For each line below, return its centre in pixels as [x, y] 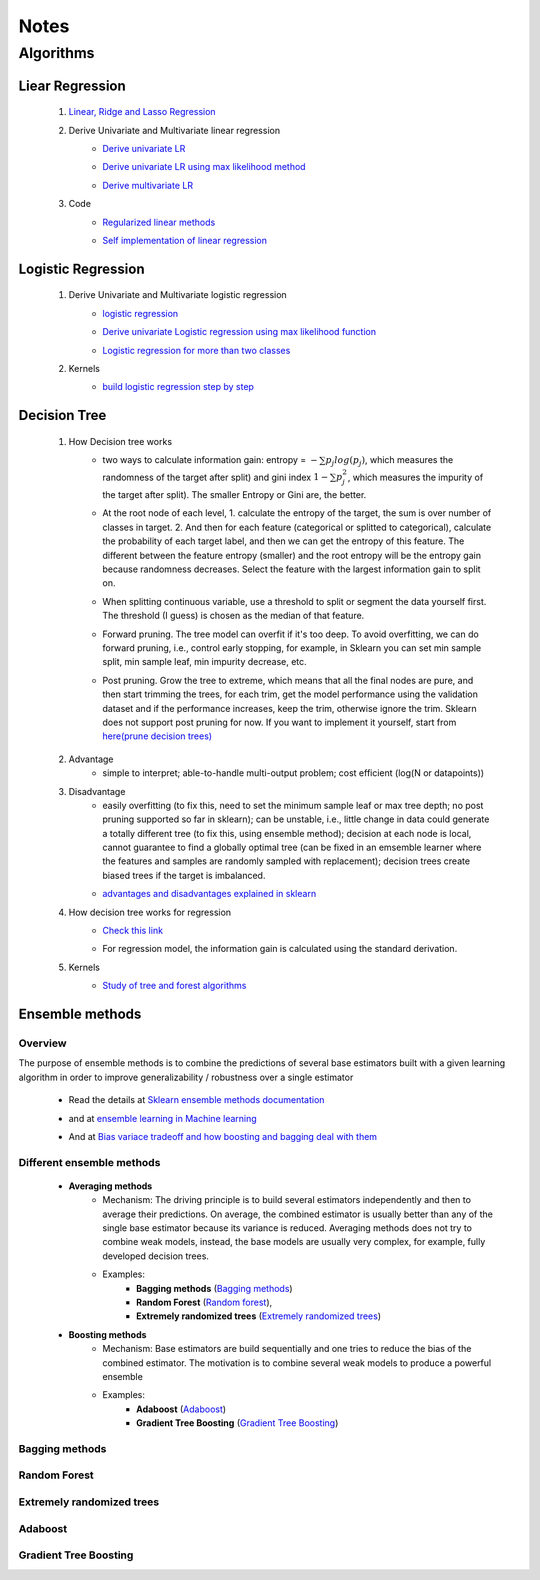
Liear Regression [72, 85]
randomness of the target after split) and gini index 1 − [215, 477]
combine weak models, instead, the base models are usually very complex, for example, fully [294, 1242]
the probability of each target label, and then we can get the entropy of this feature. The [283, 541]
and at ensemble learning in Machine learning [162, 1118]
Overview [42, 1043]
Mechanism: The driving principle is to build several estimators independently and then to [287, 1200]
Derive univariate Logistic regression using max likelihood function [239, 332]
